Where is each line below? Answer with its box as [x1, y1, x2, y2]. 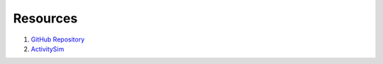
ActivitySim [30, 44, 65, 53]
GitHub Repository [30, 35, 85, 44]
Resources [13, 11, 78, 26]
